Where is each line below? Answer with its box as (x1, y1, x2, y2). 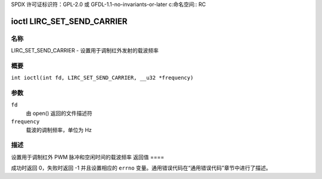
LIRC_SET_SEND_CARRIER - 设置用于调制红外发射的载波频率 (11, 47, 159, 54)
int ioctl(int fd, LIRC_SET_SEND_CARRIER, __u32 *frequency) (11, 74, 194, 81)
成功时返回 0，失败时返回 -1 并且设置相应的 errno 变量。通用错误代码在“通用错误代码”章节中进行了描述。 (11, 164, 271, 172)
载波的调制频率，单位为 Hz (26, 126, 92, 133)
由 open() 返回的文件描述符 (26, 109, 92, 117)
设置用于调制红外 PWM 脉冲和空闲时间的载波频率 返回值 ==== (11, 153, 165, 161)
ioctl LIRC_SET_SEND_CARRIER (11, 16, 128, 26)
